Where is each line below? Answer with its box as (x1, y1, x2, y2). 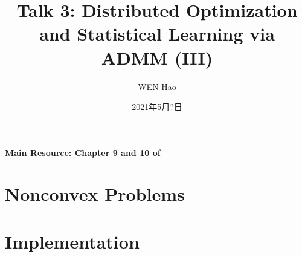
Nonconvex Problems (5, 181, 185, 206)
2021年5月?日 (132, 100, 182, 113)
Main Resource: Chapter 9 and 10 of (5, 146, 161, 158)
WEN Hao (138, 80, 176, 93)
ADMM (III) (101, 45, 213, 70)
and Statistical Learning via (39, 21, 275, 46)
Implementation (5, 229, 140, 253)
